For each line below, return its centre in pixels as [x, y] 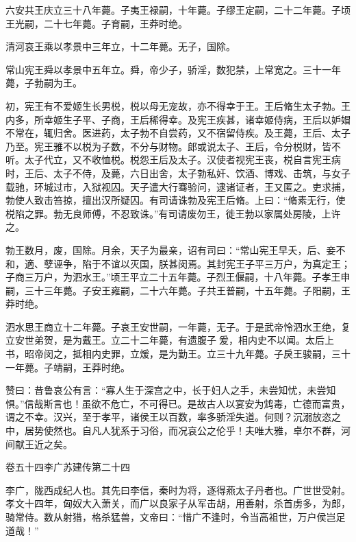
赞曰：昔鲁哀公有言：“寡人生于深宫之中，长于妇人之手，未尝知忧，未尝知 [171, 390]
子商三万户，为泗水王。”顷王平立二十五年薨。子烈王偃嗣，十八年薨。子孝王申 [178, 277]
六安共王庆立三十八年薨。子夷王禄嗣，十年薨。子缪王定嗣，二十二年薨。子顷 [178, 10]
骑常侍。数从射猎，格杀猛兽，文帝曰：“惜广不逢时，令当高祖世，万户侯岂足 [176, 517]
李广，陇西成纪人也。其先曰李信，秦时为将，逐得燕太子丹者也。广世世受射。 [178, 490]
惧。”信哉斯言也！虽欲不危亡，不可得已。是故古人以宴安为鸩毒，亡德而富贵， [178, 403]
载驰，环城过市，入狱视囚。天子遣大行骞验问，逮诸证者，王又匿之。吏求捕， [178, 186]
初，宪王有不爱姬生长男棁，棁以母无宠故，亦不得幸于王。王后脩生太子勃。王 [178, 105]
